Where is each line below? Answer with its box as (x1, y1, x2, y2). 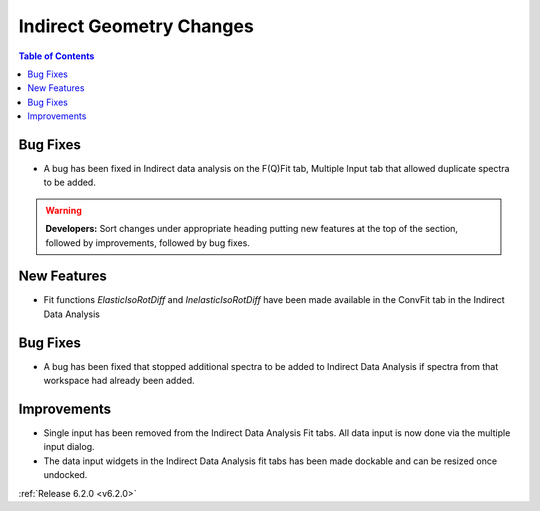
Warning (45, 204, 82, 216)
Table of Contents (18, 50, 95, 62)
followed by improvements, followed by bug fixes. (45, 236, 250, 249)
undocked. (43, 469, 88, 481)
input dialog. (43, 441, 95, 453)
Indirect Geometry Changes (18, 15, 254, 37)
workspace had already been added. (43, 375, 195, 387)
